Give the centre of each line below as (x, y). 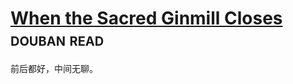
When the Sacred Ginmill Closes (146, 18)
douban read (57, 39)
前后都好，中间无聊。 (54, 68)
